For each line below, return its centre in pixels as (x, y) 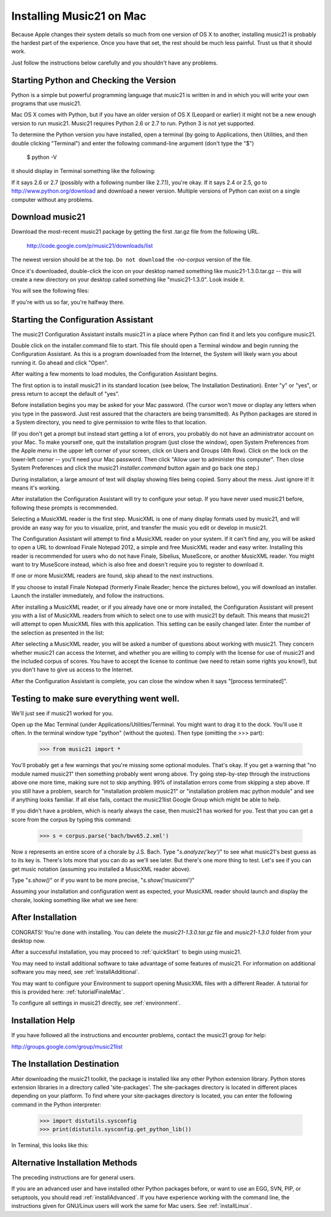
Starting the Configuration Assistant (82, 319)
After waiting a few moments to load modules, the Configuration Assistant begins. (115, 374)
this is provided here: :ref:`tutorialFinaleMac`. (68, 992)
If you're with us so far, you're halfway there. (68, 302)
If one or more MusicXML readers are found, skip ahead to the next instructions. (112, 576)
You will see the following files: (50, 291)
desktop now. (29, 941)
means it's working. (36, 487)
